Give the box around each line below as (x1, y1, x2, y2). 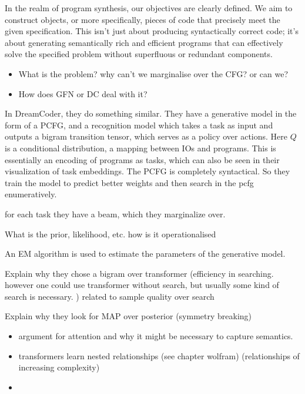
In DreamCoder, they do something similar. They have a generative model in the (5, 107, 297, 120)
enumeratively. (5, 188, 57, 200)
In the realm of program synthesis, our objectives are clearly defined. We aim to (5, 2, 293, 14)
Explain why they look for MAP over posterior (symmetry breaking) (5, 310, 252, 322)
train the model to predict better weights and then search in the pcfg (5, 176, 254, 188)
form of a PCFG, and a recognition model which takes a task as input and (5, 118, 273, 131)
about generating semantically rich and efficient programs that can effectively (5, 36, 283, 48)
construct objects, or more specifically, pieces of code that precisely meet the (5, 13, 280, 25)
